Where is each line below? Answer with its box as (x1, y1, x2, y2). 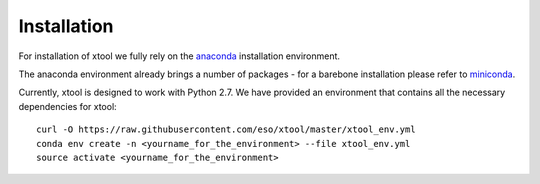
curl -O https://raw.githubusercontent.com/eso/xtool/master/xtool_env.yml (36, 124, 416, 135)
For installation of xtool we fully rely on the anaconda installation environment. (18, 50, 340, 62)
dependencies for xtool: (18, 100, 117, 112)
